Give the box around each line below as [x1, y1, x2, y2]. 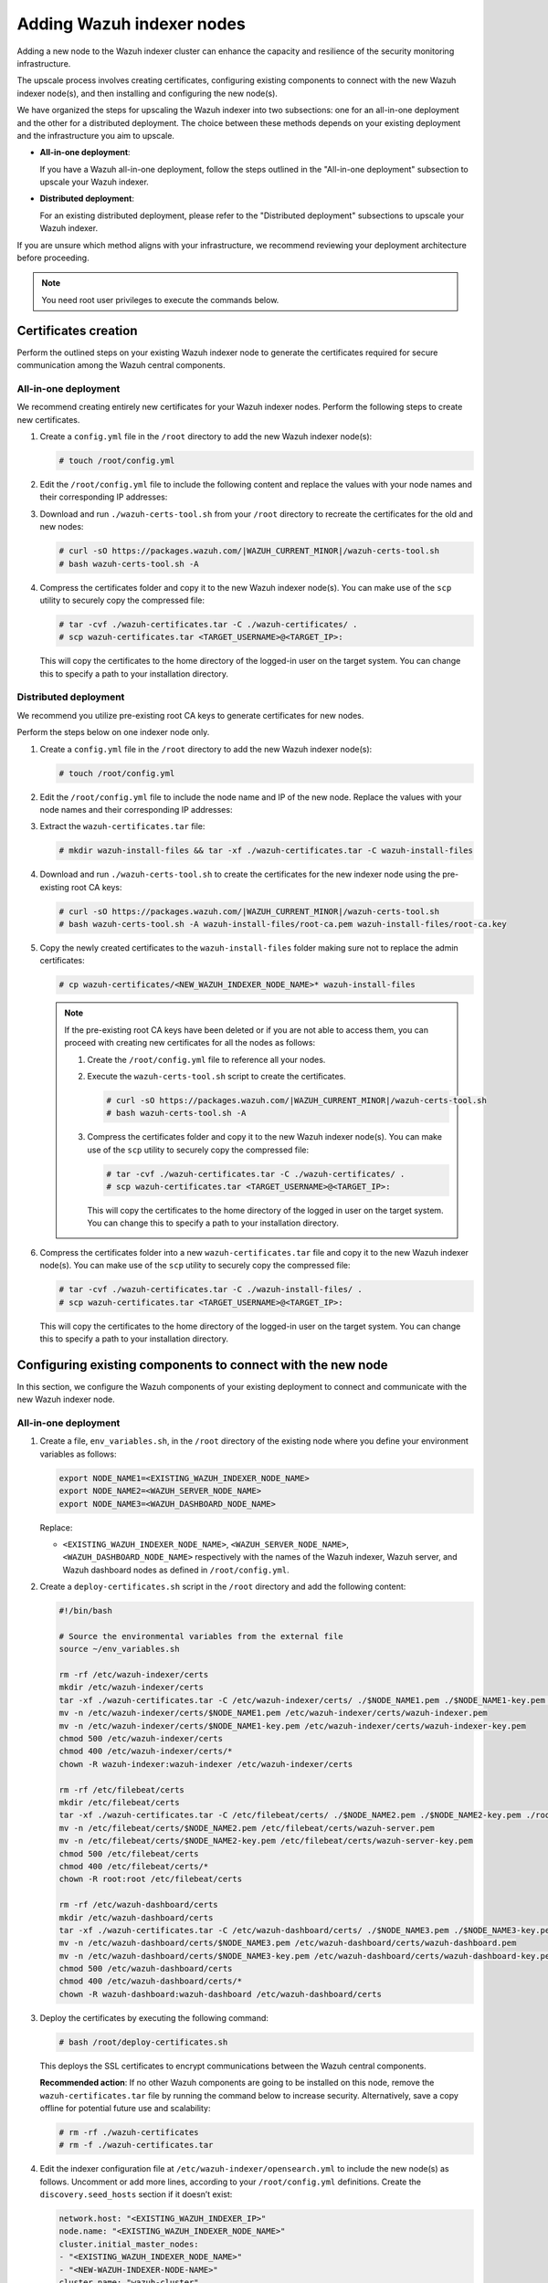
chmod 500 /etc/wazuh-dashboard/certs [58, 1963, 233, 1974]
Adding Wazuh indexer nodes [16, 14, 246, 34]
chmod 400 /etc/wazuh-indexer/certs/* [58, 1746, 233, 1757]
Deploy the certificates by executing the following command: [39, 2012, 269, 2023]
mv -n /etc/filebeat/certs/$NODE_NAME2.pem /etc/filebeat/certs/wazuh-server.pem [58, 1823, 436, 1833]
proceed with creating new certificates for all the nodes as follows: [64, 1037, 315, 1048]
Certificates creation [16, 322, 138, 338]
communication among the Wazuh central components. [16, 360, 226, 371]
